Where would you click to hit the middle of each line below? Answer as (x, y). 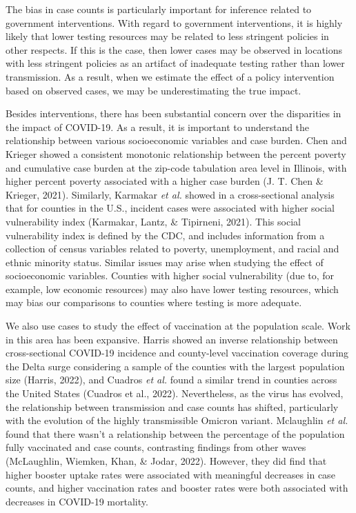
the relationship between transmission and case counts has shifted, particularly (172, 406)
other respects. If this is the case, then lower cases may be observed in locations (174, 49)
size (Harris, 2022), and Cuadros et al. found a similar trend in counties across (171, 380)
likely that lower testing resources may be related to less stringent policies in (167, 36)
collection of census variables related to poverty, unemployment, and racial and (172, 249)
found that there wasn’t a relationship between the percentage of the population (175, 433)
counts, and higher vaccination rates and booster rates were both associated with (177, 488)
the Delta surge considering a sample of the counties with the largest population (175, 366)
